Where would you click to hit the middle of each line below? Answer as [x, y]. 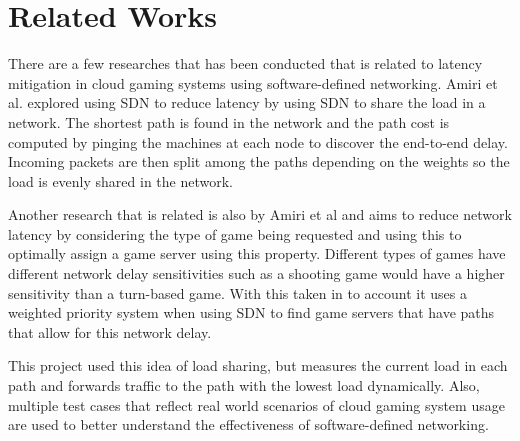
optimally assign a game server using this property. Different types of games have [257, 253]
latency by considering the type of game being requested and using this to [235, 233]
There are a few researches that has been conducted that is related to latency [245, 63]
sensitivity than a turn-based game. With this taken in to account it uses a [237, 292]
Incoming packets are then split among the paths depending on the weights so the [259, 161]
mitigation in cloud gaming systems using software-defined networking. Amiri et [253, 82]
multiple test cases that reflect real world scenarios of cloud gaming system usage [256, 404]
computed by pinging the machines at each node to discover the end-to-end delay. [258, 141]
